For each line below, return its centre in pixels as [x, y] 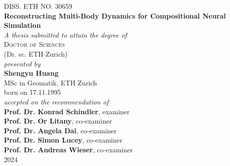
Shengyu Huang [31, 73]
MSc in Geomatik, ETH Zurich [51, 82]
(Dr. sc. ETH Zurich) [36, 53]
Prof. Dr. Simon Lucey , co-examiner [63, 140]
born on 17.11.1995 [33, 92]
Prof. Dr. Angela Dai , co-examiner [60, 130]
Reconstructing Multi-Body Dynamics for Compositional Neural [115, 15]
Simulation [23, 25]
